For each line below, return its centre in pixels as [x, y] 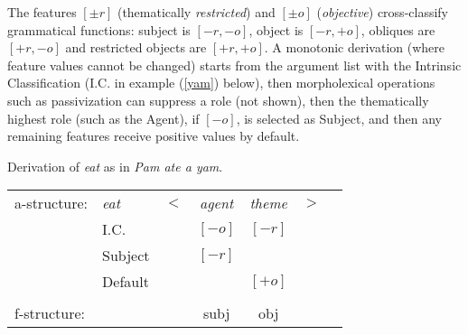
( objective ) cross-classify [382, 12]
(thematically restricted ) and [196, 12]
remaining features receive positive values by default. [154, 136]
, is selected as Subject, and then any [339, 118]
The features [42, 12]
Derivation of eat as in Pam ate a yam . [115, 166]
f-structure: [50, 313]
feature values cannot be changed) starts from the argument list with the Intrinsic [234, 65]
